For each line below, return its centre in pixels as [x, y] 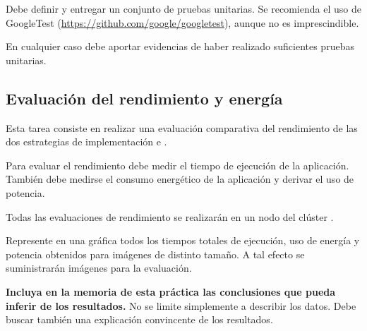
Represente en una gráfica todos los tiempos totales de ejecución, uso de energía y [183, 240]
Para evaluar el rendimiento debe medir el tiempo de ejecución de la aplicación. [178, 165]
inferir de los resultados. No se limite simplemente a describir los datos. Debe [181, 305]
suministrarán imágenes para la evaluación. [99, 268]
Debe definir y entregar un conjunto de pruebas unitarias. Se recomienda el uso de [183, 8]
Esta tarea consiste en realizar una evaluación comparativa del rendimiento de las [182, 127]
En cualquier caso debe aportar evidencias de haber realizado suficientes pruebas [180, 46]
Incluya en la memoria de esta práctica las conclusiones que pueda [171, 291]
